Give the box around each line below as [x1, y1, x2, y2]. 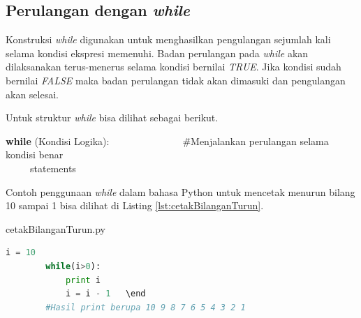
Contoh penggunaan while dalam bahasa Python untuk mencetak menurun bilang [6, 184, 355, 199]
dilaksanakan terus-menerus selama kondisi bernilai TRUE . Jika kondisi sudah [6, 59, 341, 74]
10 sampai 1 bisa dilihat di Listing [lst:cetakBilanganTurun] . [6, 198, 264, 213]
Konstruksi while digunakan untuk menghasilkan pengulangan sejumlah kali [6, 32, 331, 47]
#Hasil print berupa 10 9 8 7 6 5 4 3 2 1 [45, 302, 246, 312]
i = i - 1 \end [65, 289, 146, 299]
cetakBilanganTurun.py [6, 221, 105, 236]
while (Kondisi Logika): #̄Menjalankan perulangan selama [6, 133, 329, 148]
